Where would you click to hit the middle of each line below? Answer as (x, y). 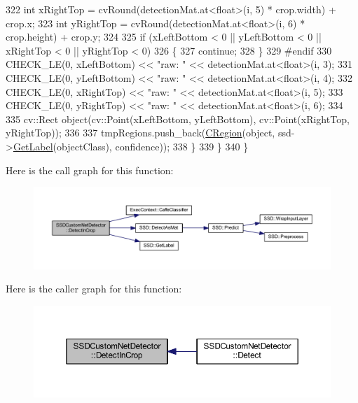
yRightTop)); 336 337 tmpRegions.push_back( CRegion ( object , (140, 133)
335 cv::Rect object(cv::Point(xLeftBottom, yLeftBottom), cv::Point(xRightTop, (178, 119)
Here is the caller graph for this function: (94, 289)
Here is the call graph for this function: (90, 170)
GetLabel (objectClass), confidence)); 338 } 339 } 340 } (131, 146)
